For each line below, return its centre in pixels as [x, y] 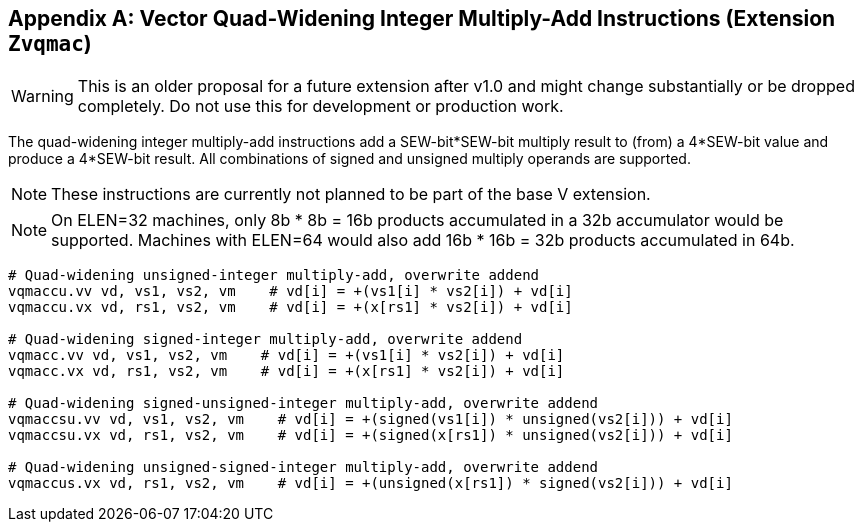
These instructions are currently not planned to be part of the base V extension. [351, 194]
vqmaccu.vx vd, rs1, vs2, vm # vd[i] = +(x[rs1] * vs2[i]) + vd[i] [290, 307]
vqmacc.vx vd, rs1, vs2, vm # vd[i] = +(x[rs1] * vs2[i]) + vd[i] [286, 371]
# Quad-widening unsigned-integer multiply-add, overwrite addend [274, 275]
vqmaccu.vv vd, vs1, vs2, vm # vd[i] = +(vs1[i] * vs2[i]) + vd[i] [290, 291]
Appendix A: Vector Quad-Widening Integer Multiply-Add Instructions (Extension [422, 18]
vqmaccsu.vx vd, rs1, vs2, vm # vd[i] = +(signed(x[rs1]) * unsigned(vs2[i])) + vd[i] [370, 435]
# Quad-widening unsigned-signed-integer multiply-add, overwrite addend [303, 467]
